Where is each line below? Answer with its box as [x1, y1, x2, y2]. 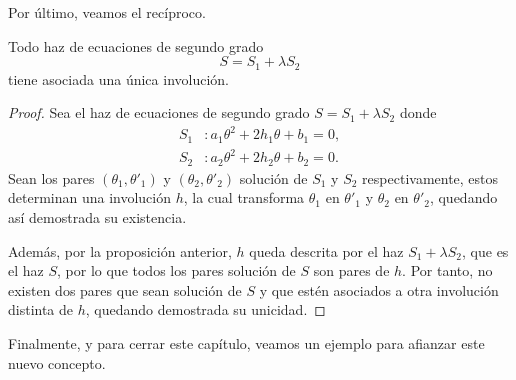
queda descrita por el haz [249, 240, 404, 261]
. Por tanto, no [402, 260, 493, 281]
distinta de [8, 299, 74, 320]
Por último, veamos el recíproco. [8, 2, 206, 22]
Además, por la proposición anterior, [8, 240, 232, 261]
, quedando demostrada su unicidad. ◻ [85, 299, 326, 320]
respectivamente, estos [362, 167, 499, 188]
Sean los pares [8, 167, 95, 188]
